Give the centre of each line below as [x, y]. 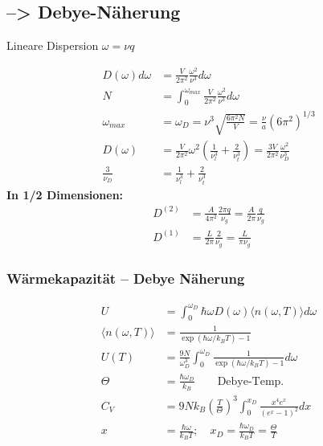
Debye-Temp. [251, 381]
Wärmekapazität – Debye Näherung [126, 278]
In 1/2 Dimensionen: [65, 194]
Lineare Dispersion [53, 45]
